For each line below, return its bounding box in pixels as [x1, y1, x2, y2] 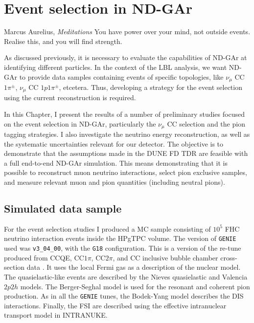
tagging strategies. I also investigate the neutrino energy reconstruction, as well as [4, 129, 250, 139]
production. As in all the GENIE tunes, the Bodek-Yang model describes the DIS [4, 291, 244, 301]
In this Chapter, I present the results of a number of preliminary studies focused [4, 109, 245, 119]
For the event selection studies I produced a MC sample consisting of [4, 223, 211, 234]
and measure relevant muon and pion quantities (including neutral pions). [4, 177, 225, 187]
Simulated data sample [4, 201, 122, 215]
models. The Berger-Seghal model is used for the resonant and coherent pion [20, 281, 250, 291]
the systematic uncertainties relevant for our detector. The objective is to [4, 138, 224, 149]
